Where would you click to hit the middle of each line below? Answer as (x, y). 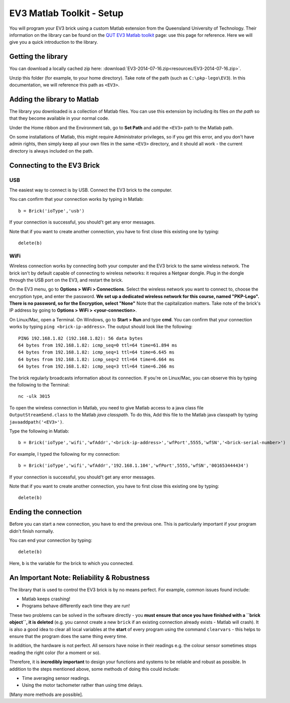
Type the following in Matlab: (39, 431)
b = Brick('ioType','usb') (52, 211)
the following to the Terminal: (39, 385)
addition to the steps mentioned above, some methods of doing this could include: (94, 669)
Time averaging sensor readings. (56, 678)
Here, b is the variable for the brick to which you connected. (72, 563)
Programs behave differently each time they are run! (76, 606)
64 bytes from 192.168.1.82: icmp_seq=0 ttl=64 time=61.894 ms (98, 345)
